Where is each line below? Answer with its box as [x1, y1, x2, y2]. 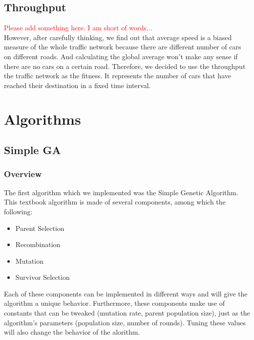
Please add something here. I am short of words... [4, 23, 152, 33]
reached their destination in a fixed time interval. [4, 80, 151, 90]
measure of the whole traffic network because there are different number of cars [4, 42, 241, 52]
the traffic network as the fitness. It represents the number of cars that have [4, 70, 231, 81]
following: [4, 206, 33, 216]
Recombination [15, 239, 61, 249]
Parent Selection [15, 223, 64, 233]
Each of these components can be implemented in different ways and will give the [4, 288, 248, 298]
